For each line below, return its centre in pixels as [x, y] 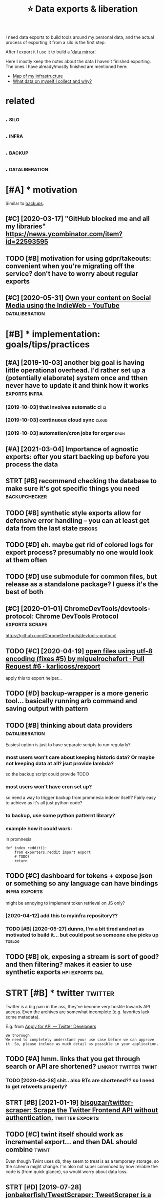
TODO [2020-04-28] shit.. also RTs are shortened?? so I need [80, 1081]
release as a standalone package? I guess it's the [82, 584]
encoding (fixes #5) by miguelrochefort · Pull [75, 658]
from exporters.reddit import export [53, 852]
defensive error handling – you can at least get [78, 521]
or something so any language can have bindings [82, 883]
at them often [26, 560]
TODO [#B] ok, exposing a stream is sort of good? [82, 957]
